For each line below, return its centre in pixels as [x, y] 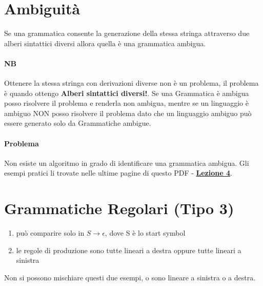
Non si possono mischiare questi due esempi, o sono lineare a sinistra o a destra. [130, 277]
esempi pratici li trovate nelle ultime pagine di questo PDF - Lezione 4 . [118, 173]
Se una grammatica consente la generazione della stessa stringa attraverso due [127, 33]
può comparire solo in [50, 233]
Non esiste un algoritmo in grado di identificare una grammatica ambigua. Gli [127, 163]
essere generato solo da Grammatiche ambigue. [78, 123]
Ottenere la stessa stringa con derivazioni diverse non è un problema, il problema [131, 83]
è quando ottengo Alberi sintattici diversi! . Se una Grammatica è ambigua [127, 93]
